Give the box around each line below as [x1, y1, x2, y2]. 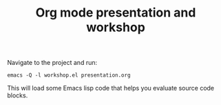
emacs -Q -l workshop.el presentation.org [7, 72, 131, 79]
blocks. [7, 91, 28, 99]
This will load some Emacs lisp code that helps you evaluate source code [7, 84, 215, 93]
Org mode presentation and [35, 5, 196, 21]
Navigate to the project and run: [7, 59, 98, 67]
